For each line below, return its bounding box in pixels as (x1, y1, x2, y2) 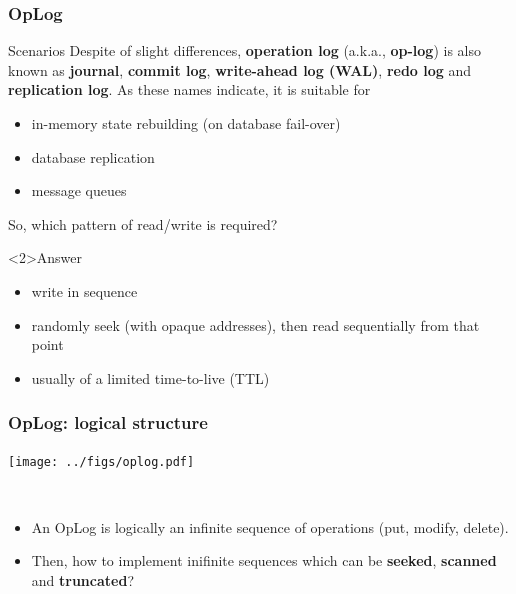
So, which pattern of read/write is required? (8, 213, 278, 234)
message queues (31, 180, 127, 201)
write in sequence (31, 280, 138, 301)
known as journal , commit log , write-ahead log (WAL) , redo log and (8, 59, 472, 80)
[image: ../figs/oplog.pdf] (8, 454, 195, 469)
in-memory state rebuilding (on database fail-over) (31, 113, 341, 133)
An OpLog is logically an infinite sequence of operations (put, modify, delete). (31, 516, 509, 537)
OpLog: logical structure (8, 410, 208, 435)
